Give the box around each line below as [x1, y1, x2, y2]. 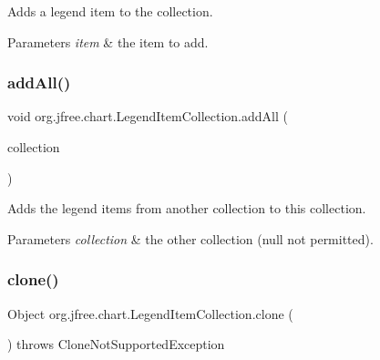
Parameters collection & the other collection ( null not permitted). [7, 229, 374, 248]
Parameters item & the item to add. [7, 32, 209, 51]
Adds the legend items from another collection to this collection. [7, 199, 366, 218]
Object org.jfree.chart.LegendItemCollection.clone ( [7, 303, 293, 323]
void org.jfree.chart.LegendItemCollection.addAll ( [7, 107, 288, 126]
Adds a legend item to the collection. [7, 2, 213, 20]
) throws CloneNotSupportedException [7, 334, 225, 354]
